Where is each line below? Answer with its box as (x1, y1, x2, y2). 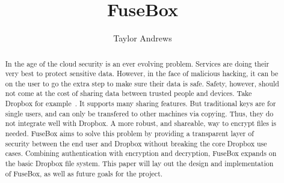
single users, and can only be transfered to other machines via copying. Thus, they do (5, 108, 274, 118)
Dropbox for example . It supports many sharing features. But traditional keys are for (5, 98, 276, 109)
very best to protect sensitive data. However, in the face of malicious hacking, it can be (5, 68, 279, 79)
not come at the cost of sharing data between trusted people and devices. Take (5, 88, 252, 98)
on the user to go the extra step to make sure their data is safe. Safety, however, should (5, 78, 279, 88)
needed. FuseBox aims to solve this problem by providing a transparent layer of (5, 128, 254, 139)
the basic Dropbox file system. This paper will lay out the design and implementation (5, 158, 274, 169)
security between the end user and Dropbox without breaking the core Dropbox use (5, 138, 267, 148)
